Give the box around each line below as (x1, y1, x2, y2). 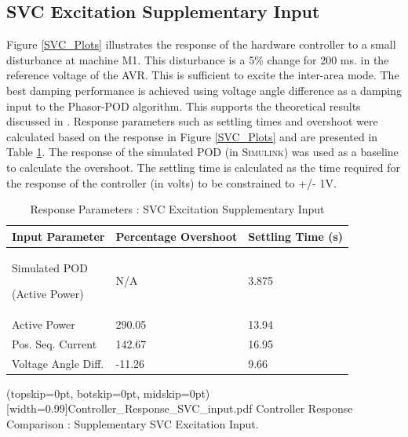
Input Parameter (12, 228, 105, 244)
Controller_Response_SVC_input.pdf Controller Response (67, 400, 353, 417)
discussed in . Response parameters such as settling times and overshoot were (6, 113, 378, 129)
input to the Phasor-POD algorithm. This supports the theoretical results (6, 97, 361, 114)
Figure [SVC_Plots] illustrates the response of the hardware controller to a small (6, 36, 396, 53)
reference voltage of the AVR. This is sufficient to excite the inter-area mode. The (6, 67, 399, 83)
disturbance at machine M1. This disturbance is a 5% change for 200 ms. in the (6, 51, 389, 67)
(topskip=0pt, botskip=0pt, (6, 384, 140, 401)
